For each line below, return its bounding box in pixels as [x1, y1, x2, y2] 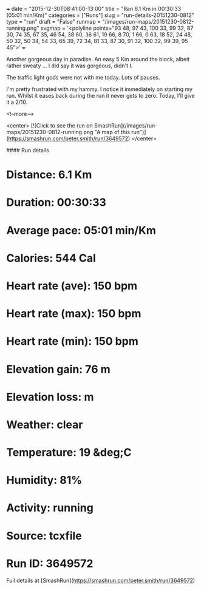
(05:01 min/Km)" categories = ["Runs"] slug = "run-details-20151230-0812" [6, 12, 194, 19]
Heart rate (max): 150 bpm [6, 307, 141, 320]
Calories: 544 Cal [6, 251, 96, 265]
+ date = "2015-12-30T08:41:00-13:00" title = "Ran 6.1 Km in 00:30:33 [6, 5, 182, 12]
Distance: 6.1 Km [6, 168, 92, 181]
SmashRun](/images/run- [94, 122, 158, 129]
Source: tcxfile [6, 529, 82, 543]
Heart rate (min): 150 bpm [6, 334, 138, 348]
